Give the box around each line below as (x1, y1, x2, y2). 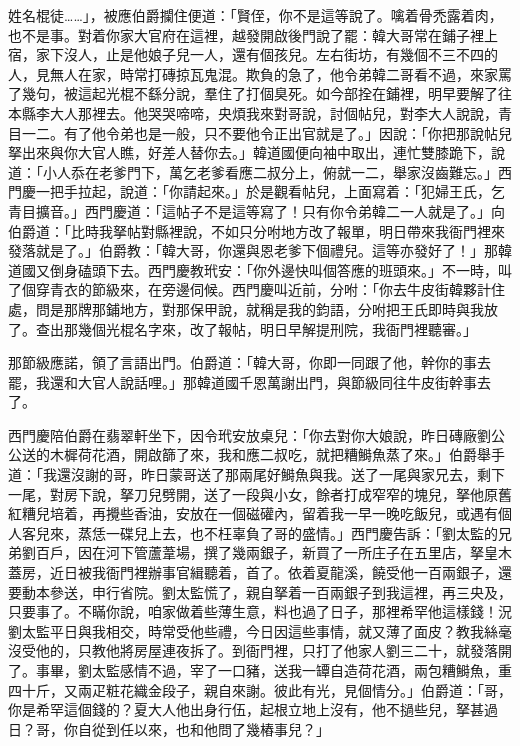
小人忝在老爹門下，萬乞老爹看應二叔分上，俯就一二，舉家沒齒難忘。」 (42, 161, 498, 182)
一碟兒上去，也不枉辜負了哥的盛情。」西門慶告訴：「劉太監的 (105, 522, 498, 543)
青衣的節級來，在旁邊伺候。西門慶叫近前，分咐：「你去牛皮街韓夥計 (49, 279, 491, 300)
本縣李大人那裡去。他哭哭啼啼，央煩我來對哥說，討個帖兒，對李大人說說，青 (8, 102, 512, 123)
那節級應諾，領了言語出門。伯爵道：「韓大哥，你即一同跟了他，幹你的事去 (8, 352, 491, 373)
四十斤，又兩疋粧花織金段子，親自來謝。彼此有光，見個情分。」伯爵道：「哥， (8, 679, 512, 700)
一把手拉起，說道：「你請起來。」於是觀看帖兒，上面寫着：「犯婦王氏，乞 (35, 181, 505, 202)
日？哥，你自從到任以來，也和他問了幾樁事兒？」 (8, 718, 330, 739)
